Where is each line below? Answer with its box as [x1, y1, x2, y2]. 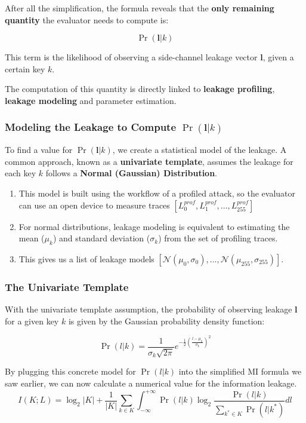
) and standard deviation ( [52, 232, 150, 244]
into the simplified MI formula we [178, 365, 302, 378]
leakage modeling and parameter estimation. [5, 94, 177, 106]
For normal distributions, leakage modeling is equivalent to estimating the [18, 220, 290, 232]
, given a [262, 51, 294, 63]
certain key [5, 62, 45, 75]
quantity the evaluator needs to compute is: [5, 13, 169, 26]
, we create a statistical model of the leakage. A [112, 143, 287, 156]
